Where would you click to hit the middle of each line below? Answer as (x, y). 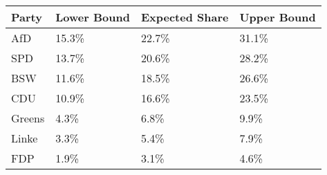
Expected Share (185, 17)
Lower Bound (93, 17)
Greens (28, 118)
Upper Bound (278, 17)
